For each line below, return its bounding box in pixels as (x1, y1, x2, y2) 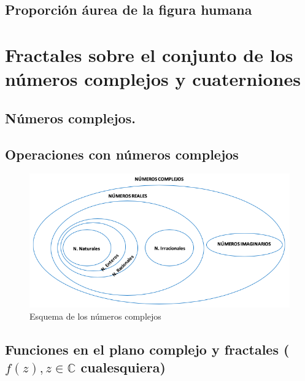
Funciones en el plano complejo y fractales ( (5, 339, 290, 358)
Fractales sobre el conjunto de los (5, 42, 293, 67)
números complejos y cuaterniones (5, 66, 301, 91)
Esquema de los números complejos (29, 309, 161, 322)
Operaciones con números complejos (5, 144, 239, 163)
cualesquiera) (80, 358, 166, 377)
